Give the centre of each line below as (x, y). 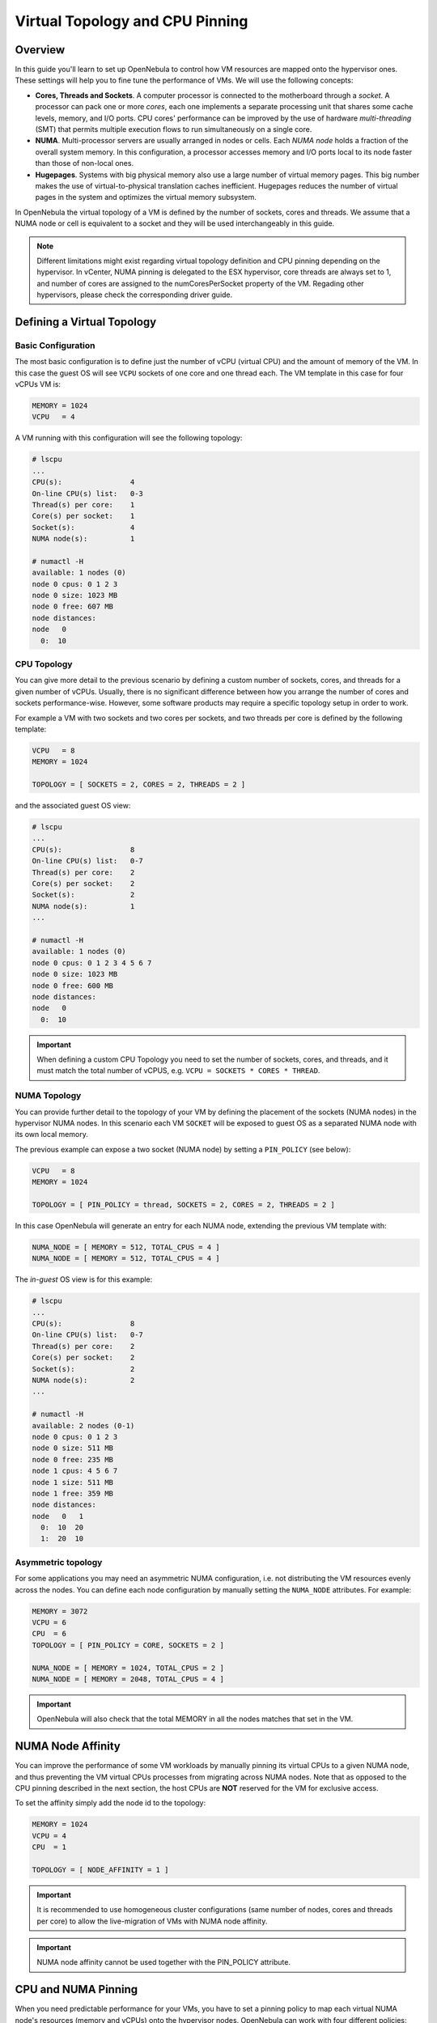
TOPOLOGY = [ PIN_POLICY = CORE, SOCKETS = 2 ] (128, 1645)
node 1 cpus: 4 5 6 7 (75, 1471)
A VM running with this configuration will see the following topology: (129, 438)
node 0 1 (58, 1516)
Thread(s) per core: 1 (83, 505)
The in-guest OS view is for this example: (84, 1279)
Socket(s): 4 (83, 527)
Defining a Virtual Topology (86, 322)
